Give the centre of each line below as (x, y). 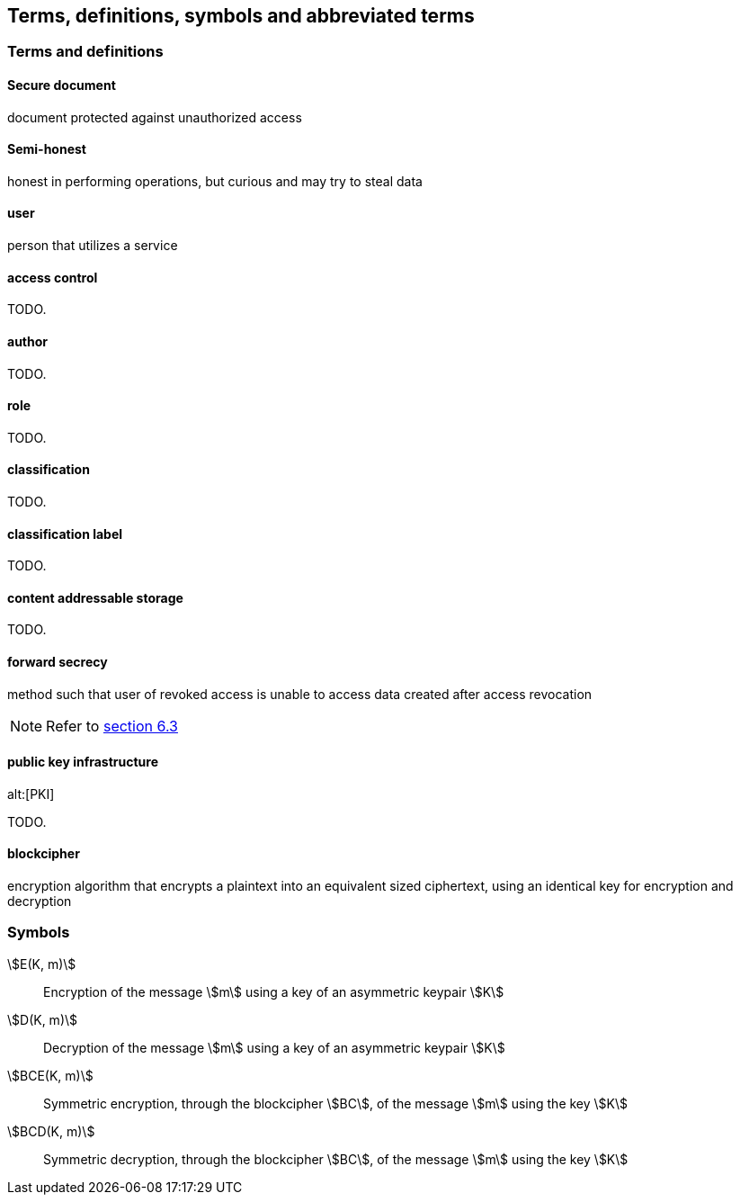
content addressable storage (95, 597)
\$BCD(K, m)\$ (51, 1131)
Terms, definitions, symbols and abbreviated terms (241, 16)
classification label (65, 534)
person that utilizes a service (93, 246)
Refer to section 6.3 (112, 726)
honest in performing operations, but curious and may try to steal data (215, 181)
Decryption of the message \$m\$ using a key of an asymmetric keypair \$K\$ (274, 1047)
